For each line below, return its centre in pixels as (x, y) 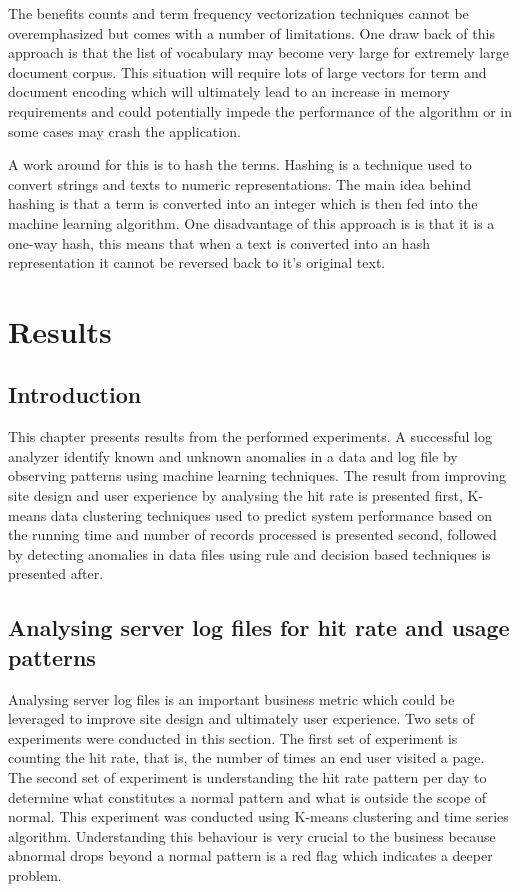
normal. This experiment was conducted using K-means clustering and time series (258, 816)
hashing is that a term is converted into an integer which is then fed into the (243, 203)
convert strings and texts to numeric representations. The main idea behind (239, 183)
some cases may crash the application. (124, 130)
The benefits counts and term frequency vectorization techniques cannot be (238, 13)
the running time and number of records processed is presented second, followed (252, 534)
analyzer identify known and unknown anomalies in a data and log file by (233, 455)
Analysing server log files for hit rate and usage (259, 627)
